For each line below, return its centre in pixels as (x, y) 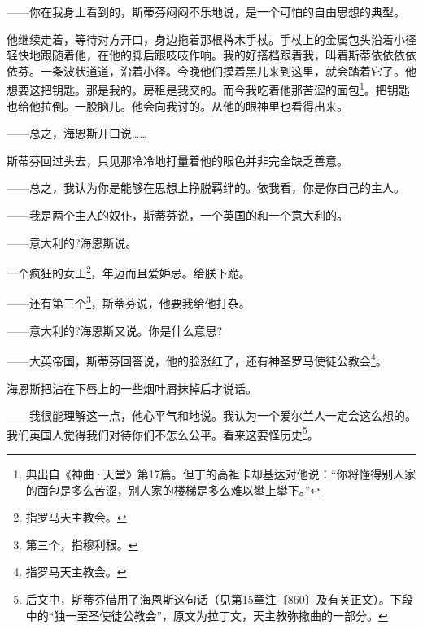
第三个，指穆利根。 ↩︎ (82, 544)
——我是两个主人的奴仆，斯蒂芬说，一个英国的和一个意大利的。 (177, 215)
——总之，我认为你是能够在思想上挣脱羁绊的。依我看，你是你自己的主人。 (206, 188)
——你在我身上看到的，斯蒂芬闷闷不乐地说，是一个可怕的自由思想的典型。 (206, 11)
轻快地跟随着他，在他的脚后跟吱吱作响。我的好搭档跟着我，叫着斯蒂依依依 (206, 55)
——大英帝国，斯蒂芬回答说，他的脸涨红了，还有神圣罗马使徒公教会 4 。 (197, 359)
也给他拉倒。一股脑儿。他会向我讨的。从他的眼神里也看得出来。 (177, 105)
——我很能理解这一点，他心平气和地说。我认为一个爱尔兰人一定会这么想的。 (211, 415)
